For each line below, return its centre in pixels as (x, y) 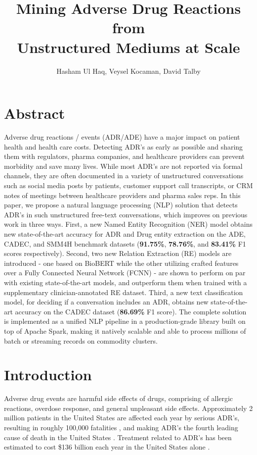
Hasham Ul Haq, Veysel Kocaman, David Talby (128, 71)
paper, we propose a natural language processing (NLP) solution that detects (121, 205)
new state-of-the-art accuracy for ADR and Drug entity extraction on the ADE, (125, 233)
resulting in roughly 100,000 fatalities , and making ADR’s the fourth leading (121, 427)
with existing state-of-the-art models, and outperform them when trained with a (126, 282)
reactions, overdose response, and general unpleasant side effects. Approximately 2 (128, 408)
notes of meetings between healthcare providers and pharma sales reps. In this (122, 195)
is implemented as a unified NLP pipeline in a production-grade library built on (125, 321)
